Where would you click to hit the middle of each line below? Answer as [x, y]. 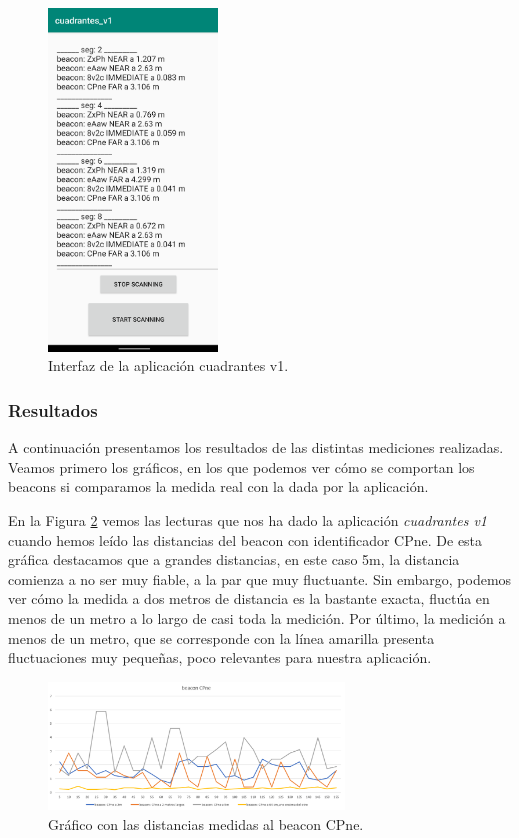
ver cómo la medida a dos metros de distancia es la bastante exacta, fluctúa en [249, 598]
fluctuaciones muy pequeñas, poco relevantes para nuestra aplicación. [220, 657]
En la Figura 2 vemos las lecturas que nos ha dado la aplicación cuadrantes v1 [248, 520]
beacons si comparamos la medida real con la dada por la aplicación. [218, 486]
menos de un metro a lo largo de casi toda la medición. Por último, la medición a [257, 618]
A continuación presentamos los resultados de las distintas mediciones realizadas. [256, 447]
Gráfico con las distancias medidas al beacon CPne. [206, 823]
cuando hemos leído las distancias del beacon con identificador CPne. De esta [245, 539]
